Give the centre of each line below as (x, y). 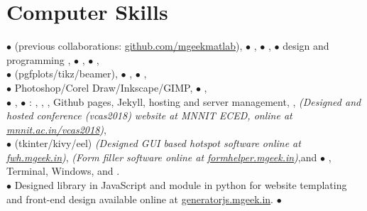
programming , (39, 59)
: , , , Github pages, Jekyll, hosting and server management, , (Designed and (195, 101)
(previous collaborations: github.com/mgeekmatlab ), (128, 46)
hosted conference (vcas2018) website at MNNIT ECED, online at (149, 115)
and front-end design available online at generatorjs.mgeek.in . (140, 199)
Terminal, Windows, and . (63, 171)
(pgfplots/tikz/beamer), (66, 74)
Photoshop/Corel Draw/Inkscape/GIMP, (104, 87)
